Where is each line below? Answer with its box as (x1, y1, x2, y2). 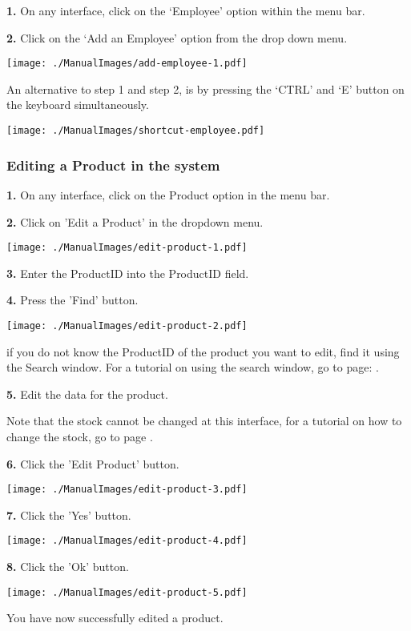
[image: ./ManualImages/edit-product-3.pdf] (6, 484, 248, 496)
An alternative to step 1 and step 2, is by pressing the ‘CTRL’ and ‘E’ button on (6, 80, 405, 97)
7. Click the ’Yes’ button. (6, 506, 131, 523)
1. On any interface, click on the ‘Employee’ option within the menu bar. (6, 2, 365, 18)
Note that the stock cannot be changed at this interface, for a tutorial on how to (6, 412, 402, 429)
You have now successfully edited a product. (6, 609, 224, 626)
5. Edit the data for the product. (6, 385, 168, 402)
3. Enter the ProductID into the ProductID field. (6, 264, 249, 281)
